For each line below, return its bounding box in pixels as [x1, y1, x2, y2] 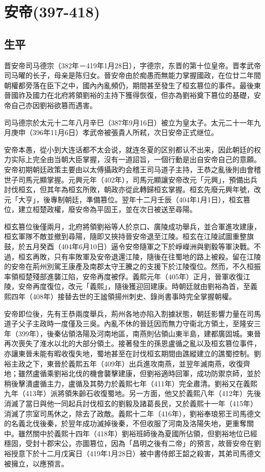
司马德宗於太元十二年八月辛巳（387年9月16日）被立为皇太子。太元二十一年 [4, 117, 254, 127]
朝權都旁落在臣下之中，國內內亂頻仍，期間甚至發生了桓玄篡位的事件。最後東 [4, 80, 261, 90]
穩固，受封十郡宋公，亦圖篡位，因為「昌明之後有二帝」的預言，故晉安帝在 [4, 438, 254, 449]
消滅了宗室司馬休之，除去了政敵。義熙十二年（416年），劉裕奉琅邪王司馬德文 [4, 408, 261, 418]
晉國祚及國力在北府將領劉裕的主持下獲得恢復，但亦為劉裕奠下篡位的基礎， [4, 90, 254, 100]
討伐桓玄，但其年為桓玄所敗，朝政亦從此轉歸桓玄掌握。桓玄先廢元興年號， [4, 184, 254, 195]
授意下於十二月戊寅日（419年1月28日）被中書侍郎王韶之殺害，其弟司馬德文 [11, 448, 261, 458]
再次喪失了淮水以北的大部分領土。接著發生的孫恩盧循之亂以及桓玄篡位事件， [4, 338, 261, 349]
